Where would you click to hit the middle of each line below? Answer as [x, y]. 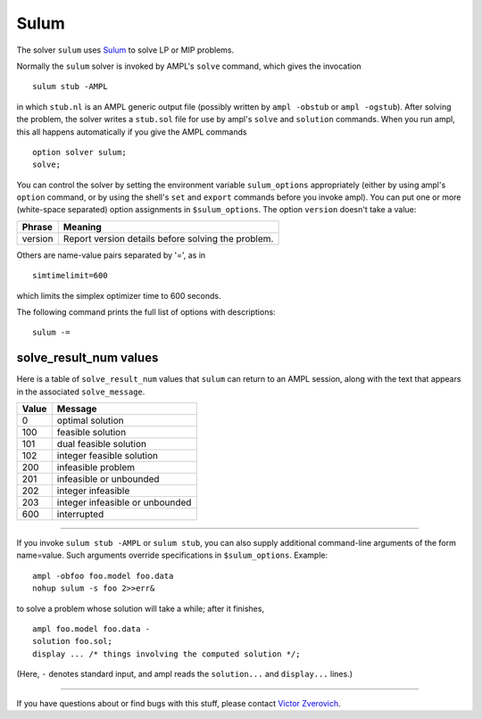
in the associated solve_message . [81, 392]
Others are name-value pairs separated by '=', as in [111, 255]
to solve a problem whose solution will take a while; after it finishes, [141, 608]
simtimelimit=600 [70, 276]
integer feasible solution [107, 456]
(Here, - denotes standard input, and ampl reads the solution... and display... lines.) [184, 674]
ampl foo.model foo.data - [91, 629]
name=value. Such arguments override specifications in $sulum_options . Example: [172, 555]
